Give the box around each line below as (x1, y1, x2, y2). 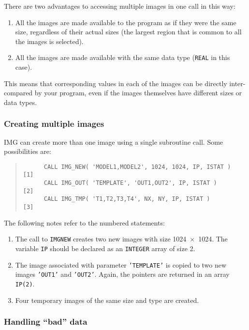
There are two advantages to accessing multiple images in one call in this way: (4, 1, 235, 11)
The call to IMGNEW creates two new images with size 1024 (15, 234, 187, 244)
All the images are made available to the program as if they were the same (15, 17, 236, 27)
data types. (4, 97, 37, 107)
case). (15, 62, 32, 72)
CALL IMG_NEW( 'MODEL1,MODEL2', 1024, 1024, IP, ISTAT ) (44, 163, 231, 170)
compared (4, 88, 33, 98)
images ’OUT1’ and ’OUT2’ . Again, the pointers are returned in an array (15, 269, 230, 279)
